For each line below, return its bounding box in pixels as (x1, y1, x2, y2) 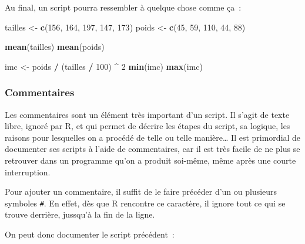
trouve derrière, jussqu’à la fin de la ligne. (5, 208, 155, 221)
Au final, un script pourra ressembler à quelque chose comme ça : (5, 1, 242, 13)
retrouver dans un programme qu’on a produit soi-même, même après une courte (5, 154, 296, 166)
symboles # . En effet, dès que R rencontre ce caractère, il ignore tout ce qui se (5, 196, 286, 209)
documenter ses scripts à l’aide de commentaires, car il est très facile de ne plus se (5, 143, 300, 155)
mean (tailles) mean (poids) (5, 40, 105, 53)
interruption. (5, 165, 51, 178)
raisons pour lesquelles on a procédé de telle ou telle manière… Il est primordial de (5, 131, 301, 143)
